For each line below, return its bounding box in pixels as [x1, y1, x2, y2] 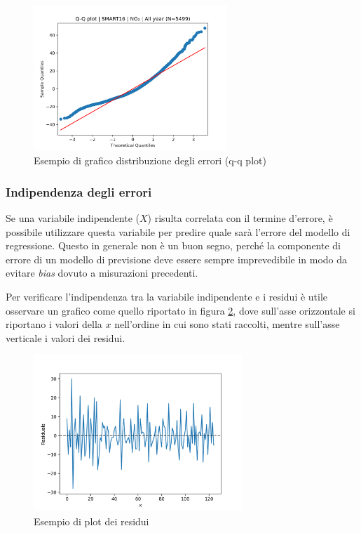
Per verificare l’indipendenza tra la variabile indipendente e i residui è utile [6, 289, 328, 304]
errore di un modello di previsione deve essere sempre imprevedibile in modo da [6, 251, 348, 266]
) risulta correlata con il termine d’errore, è [147, 211, 333, 225]
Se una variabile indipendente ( [6, 211, 140, 225]
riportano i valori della [6, 317, 102, 331]
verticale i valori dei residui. [6, 330, 125, 345]
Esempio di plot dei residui [34, 513, 149, 528]
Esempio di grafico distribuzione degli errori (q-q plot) [34, 153, 266, 168]
